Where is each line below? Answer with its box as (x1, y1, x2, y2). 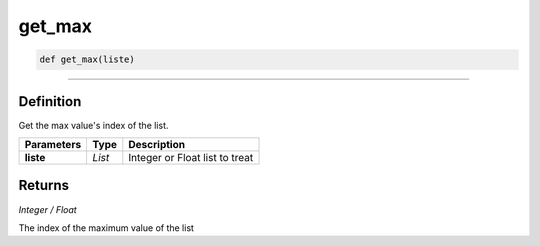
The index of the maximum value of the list (18, 221, 195, 234)
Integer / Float (18, 203, 77, 215)
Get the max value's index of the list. (18, 119, 169, 131)
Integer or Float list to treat (128, 151, 254, 165)
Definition (18, 93, 82, 110)
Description (128, 138, 185, 152)
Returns (18, 177, 70, 194)
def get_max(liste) (39, 54, 135, 65)
